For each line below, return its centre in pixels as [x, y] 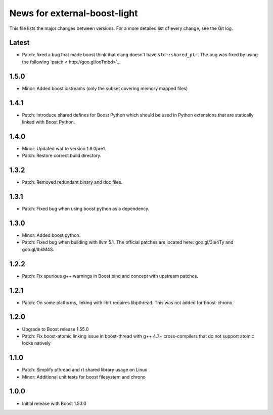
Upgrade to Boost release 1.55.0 [55, 329]
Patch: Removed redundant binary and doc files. [72, 182]
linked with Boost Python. [49, 122]
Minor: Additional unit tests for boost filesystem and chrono [84, 377]
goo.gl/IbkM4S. [38, 249]
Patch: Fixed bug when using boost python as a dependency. [86, 209]
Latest [19, 43]
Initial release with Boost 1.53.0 [54, 403]
